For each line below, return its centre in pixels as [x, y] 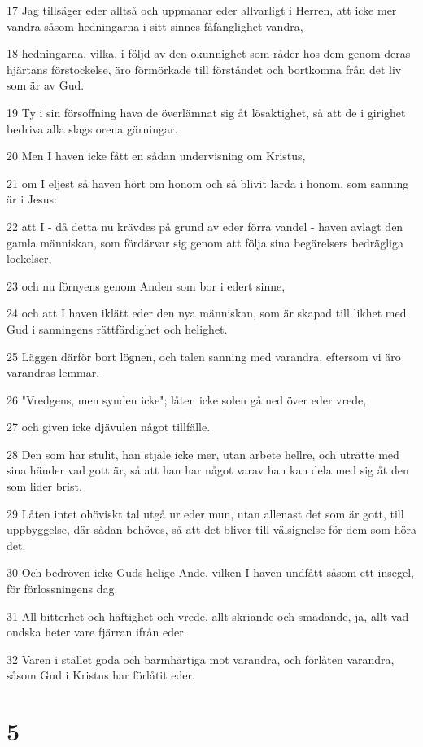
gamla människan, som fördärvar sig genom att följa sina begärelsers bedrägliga [205, 242]
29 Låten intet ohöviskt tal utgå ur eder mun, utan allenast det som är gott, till [205, 513]
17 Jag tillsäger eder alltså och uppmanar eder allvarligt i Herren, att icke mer [202, 10]
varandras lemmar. [53, 372]
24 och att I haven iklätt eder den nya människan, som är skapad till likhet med [207, 313]
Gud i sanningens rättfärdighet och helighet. [117, 328]
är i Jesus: [32, 199]
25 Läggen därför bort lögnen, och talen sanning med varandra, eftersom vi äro [204, 356]
